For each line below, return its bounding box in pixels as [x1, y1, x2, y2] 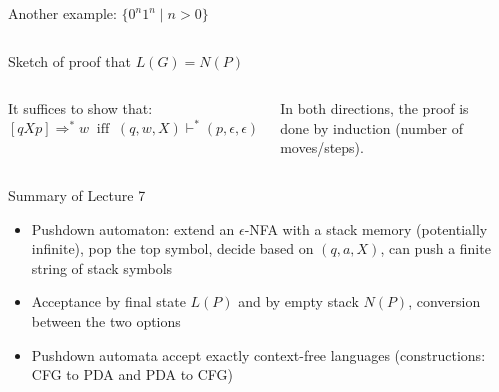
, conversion [408, 291, 481, 312]
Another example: [8, 3, 117, 23]
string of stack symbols [31, 257, 173, 278]
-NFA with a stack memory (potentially [244, 218, 488, 239]
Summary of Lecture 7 [8, 184, 146, 205]
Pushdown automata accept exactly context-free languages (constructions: [31, 344, 486, 365]
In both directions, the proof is [280, 98, 469, 119]
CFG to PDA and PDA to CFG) [31, 364, 234, 385]
